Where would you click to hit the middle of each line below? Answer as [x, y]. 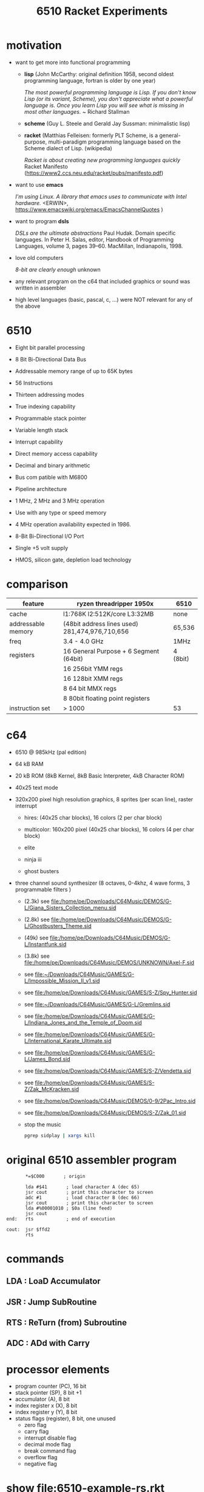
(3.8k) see [37, 956]
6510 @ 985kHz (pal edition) [51, 752]
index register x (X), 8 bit [46, 1406]
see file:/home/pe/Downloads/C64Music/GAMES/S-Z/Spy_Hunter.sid [110, 992]
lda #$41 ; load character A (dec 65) [82, 1187]
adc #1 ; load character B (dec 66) [82, 1197]
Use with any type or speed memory [61, 512]
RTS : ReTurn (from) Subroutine [67, 1323]
